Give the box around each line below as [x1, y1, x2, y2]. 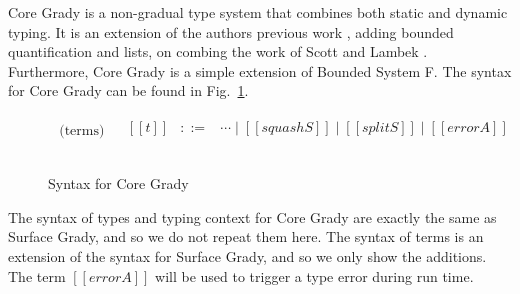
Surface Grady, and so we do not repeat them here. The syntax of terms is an [8, 226, 484, 247]
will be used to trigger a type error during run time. [155, 265, 474, 286]
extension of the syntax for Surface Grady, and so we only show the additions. [8, 245, 487, 266]
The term [8, 265, 66, 286]
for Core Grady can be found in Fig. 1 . [8, 80, 249, 101]
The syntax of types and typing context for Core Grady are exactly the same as [8, 206, 497, 227]
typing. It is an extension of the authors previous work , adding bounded [8, 21, 454, 42]
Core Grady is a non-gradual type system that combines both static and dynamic [8, 2, 508, 22]
